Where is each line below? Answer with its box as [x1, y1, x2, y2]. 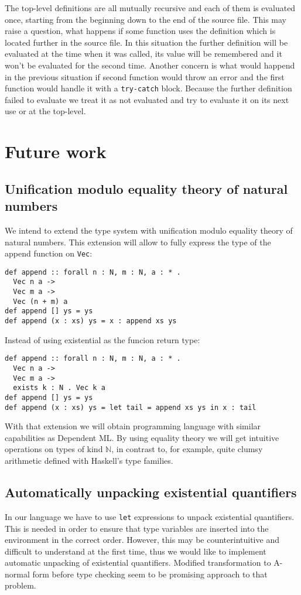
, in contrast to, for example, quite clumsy [111, 443, 263, 455]
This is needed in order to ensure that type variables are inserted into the [5, 522, 269, 534]
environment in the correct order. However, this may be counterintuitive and [5, 534, 279, 546]
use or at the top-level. [5, 105, 86, 117]
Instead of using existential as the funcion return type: [5, 333, 200, 346]
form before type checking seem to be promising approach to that [32, 567, 268, 580]
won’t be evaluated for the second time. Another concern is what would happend [5, 59, 295, 71]
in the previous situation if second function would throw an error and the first [5, 70, 285, 83]
